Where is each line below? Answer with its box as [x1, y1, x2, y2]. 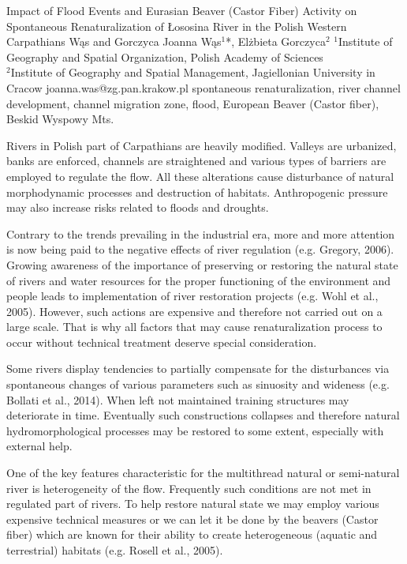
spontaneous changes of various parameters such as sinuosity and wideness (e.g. [6, 376, 390, 393]
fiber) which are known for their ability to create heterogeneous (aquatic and [6, 526, 378, 543]
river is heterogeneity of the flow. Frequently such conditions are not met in [6, 479, 372, 496]
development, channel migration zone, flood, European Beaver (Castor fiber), [6, 95, 379, 111]
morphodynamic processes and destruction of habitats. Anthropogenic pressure [6, 183, 388, 200]
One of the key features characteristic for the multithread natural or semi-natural [6, 464, 400, 481]
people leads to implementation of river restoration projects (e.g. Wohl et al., [6, 288, 379, 304]
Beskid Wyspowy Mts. [6, 111, 114, 127]
